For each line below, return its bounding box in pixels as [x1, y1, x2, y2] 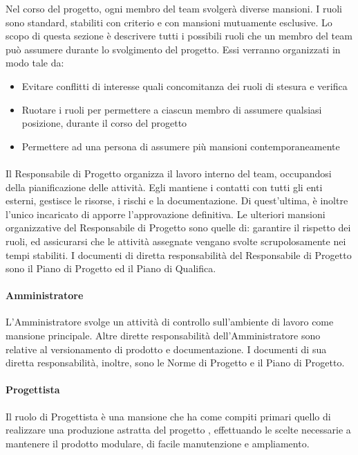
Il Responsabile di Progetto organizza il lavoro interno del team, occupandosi [6, 166, 332, 180]
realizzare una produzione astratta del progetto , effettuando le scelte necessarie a [6, 422, 351, 437]
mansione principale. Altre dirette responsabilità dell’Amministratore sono [6, 328, 321, 343]
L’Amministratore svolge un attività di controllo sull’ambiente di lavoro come [6, 314, 334, 329]
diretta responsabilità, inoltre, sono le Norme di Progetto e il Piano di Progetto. [6, 355, 345, 370]
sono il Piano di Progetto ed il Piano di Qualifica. [6, 261, 216, 276]
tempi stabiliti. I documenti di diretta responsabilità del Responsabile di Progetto [6, 247, 352, 262]
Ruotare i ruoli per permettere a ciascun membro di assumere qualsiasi [21, 102, 322, 116]
